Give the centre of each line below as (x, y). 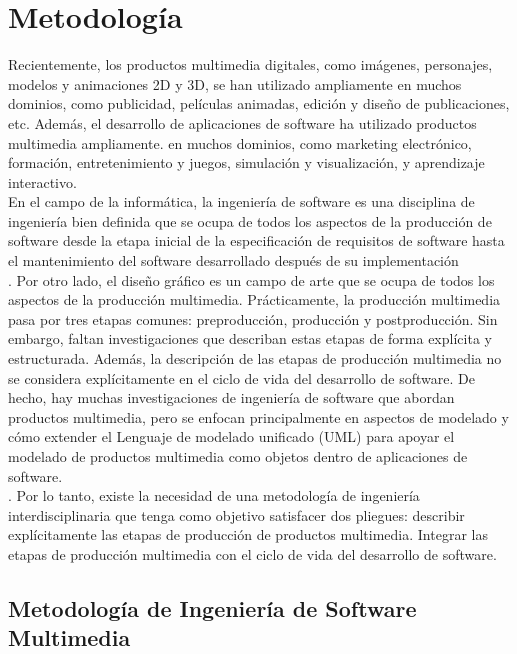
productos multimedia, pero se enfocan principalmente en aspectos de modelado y (258, 416)
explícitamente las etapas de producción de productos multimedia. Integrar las (248, 534)
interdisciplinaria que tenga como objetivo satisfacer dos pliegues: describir (236, 514)
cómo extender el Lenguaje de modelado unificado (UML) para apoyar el (231, 436)
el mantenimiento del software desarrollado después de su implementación (233, 260)
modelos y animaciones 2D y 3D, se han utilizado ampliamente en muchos (235, 83)
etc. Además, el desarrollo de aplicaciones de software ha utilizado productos (242, 122)
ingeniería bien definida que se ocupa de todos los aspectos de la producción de (250, 220)
